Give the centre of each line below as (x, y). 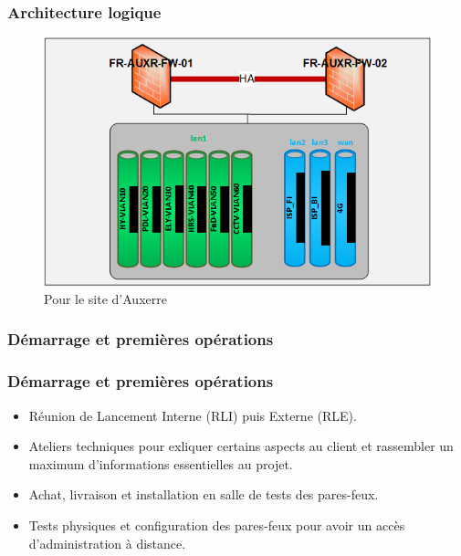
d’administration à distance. (107, 543)
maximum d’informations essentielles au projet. (161, 463)
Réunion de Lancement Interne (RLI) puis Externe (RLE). (193, 415)
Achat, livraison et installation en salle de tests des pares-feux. (204, 494)
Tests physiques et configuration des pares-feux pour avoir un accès (217, 525)
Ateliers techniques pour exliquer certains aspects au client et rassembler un (241, 446)
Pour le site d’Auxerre (105, 298)
